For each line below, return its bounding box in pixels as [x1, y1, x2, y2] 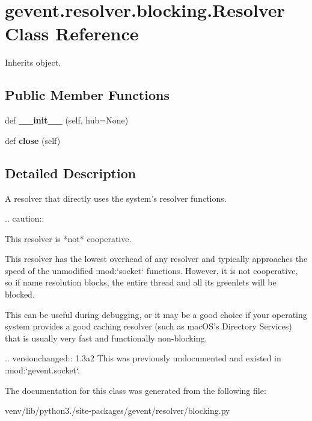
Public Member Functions [5, 86, 170, 104]
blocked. [5, 288, 35, 301]
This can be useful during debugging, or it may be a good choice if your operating [5, 308, 307, 320]
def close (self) [5, 134, 61, 146]
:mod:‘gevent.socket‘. [5, 364, 80, 376]
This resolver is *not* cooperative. [5, 232, 132, 245]
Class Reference [5, 21, 139, 46]
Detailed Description [5, 163, 136, 182]
